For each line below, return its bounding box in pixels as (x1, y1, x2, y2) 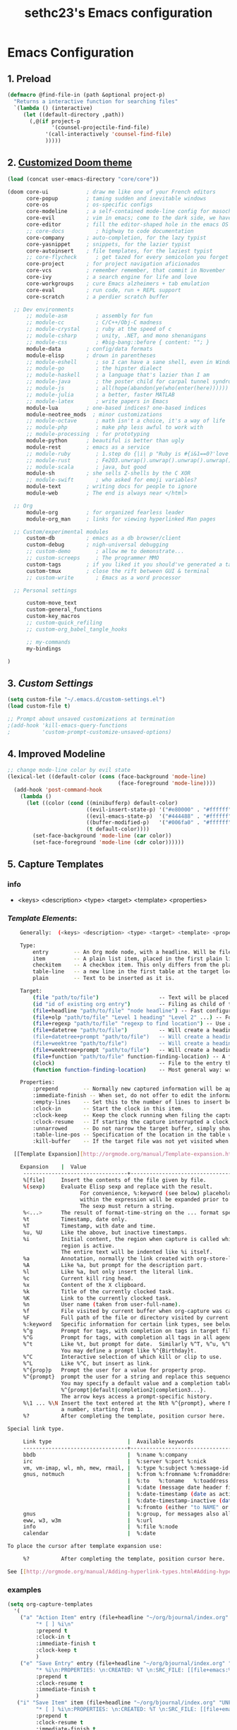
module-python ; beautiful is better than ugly (25, 437, 185, 444)
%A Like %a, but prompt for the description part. (23, 1262, 203, 1269)
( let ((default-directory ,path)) (23, 111, 125, 118)
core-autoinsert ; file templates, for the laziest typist (25, 247, 213, 255)
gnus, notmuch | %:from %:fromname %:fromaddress (23, 1471, 235, 1478)
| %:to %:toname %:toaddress (127, 1477, 229, 1484)
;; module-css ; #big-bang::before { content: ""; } (25, 339, 210, 346)
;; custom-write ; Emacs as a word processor (25, 574, 181, 581)
